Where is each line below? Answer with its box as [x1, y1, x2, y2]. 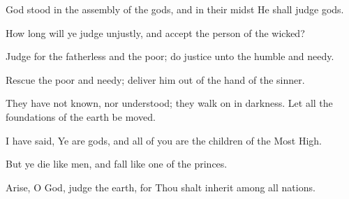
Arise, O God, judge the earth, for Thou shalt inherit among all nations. [6, 179, 315, 194]
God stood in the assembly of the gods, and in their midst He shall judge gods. [6, 2, 344, 16]
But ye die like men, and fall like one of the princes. [6, 156, 228, 171]
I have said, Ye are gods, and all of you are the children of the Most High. [6, 133, 322, 147]
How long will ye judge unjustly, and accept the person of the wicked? [6, 25, 305, 40]
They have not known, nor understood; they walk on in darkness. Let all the [6, 96, 333, 110]
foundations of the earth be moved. [6, 109, 156, 124]
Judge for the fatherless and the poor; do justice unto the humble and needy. [6, 49, 334, 64]
